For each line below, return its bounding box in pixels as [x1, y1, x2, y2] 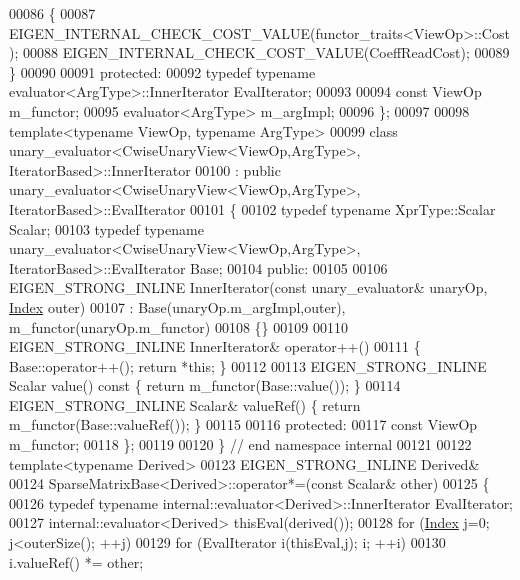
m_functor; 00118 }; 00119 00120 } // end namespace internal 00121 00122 [9, 434, 472, 455]
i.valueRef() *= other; [9, 551, 144, 572]
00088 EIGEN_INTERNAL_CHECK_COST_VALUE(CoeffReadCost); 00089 [22, 42, 510, 63]
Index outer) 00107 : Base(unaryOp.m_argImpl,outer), [9, 296, 346, 317]
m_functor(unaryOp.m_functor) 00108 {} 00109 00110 [9, 316, 348, 337]
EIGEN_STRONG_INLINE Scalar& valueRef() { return [9, 394, 361, 415]
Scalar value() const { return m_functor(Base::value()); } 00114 [9, 375, 401, 396]
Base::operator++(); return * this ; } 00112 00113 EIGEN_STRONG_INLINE [9, 355, 487, 376]
